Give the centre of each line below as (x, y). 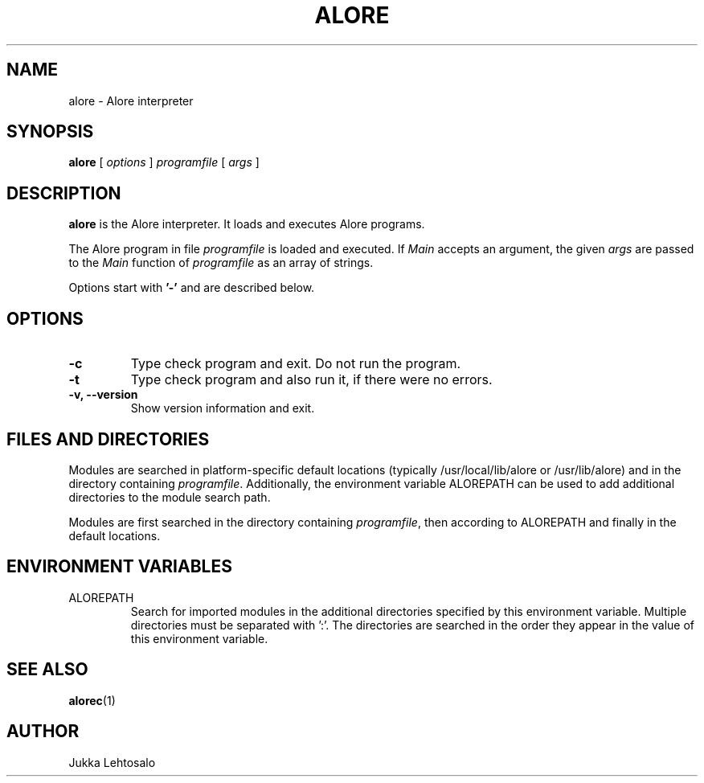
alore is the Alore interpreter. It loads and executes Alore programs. (247, 224)
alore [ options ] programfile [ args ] (164, 162)
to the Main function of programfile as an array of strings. (221, 263)
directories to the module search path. (170, 497)
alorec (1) (92, 700)
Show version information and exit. (223, 408)
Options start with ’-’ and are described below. (192, 288)
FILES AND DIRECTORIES (108, 439)
